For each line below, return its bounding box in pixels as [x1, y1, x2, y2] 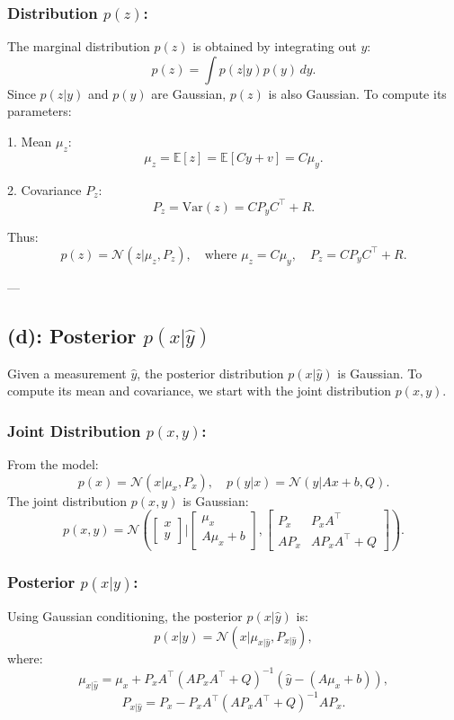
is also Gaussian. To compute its [268, 84, 447, 102]
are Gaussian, [151, 84, 227, 102]
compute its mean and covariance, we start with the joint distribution [7, 381, 391, 400]
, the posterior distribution [137, 363, 284, 382]
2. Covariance [7, 180, 82, 199]
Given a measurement [7, 363, 127, 382]
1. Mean [7, 132, 52, 150]
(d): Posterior [7, 321, 137, 349]
